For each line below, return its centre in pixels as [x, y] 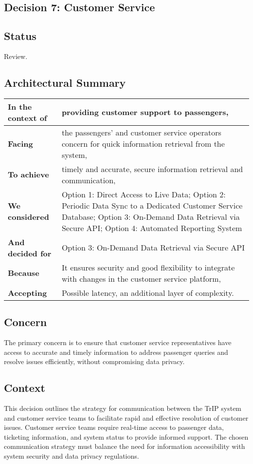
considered [28, 216]
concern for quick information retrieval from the [143, 143]
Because [24, 273]
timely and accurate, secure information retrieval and [152, 169]
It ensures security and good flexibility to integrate [148, 267]
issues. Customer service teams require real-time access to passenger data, [114, 427]
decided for [30, 253]
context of [27, 117]
